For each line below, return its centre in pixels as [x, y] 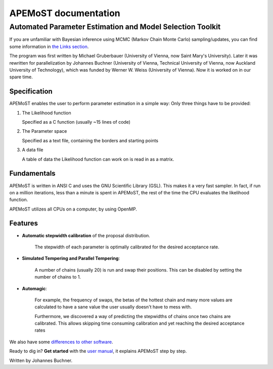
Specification [31, 92]
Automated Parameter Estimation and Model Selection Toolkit [115, 27]
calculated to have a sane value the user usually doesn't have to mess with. [113, 307]
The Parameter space [44, 131]
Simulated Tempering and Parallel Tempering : [71, 258]
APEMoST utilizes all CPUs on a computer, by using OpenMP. [73, 209]
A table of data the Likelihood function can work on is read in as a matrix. [98, 159]
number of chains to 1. [58, 277]
